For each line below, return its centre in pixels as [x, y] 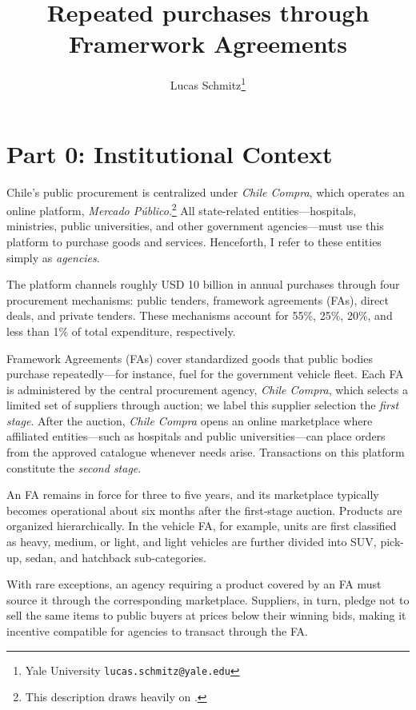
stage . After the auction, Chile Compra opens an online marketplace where [190, 420]
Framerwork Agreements [208, 44]
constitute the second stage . [74, 467]
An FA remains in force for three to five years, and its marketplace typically [193, 495]
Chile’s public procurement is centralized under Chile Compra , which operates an [206, 191]
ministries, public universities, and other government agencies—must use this [195, 226]
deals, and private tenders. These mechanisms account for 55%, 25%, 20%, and [200, 315]
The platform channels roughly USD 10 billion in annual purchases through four [203, 284]
